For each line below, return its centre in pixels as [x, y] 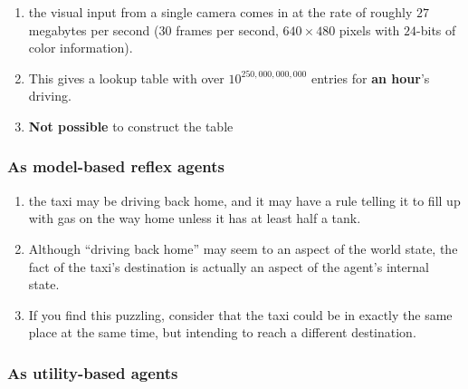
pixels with [369, 29]
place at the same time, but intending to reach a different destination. [222, 332]
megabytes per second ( [94, 29]
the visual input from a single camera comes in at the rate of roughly [220, 12]
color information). [81, 48]
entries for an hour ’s [370, 78]
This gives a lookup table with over [126, 78]
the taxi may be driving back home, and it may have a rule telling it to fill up [244, 200]
